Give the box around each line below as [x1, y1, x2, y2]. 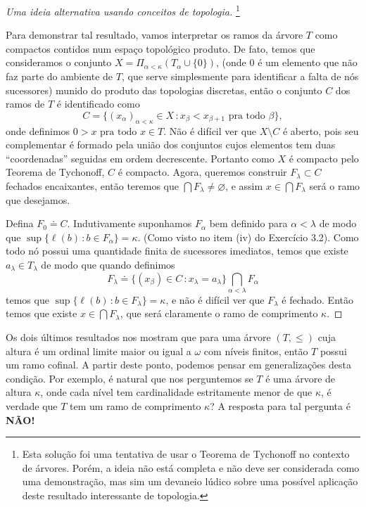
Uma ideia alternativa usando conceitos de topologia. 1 [6, 2, 240, 18]
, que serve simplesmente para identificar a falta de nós [121, 69, 359, 84]
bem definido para [209, 216, 288, 231]
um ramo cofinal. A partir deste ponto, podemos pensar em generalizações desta [6, 357, 351, 372]
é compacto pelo [289, 150, 359, 165]
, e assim [225, 178, 263, 193]
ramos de [6, 96, 45, 111]
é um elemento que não [258, 55, 358, 70]
